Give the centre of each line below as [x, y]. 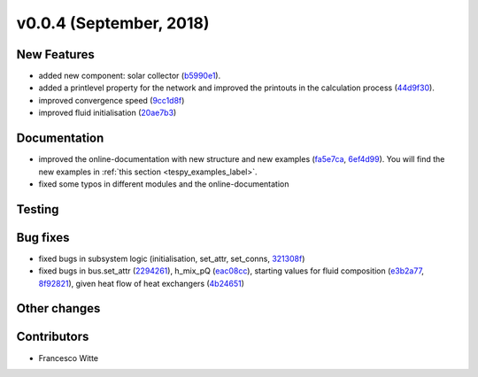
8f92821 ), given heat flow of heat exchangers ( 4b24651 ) [142, 283]
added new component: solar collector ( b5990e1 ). [130, 76]
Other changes [58, 308]
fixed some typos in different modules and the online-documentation [164, 184]
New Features [55, 54]
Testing [38, 209]
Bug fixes [43, 238]
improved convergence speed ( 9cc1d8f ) [112, 100]
